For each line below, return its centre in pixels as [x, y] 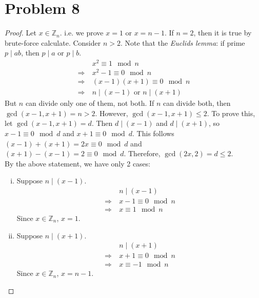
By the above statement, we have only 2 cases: [78, 163]
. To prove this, [231, 113]
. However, [112, 113]
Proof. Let [21, 33]
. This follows [153, 133]
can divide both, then [197, 103]
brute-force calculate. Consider [53, 42]
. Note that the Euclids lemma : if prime [183, 42]
